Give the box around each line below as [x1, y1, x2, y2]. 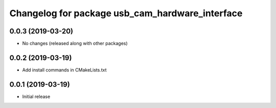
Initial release [22, 93, 51, 99]
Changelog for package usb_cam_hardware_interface [9, 8, 243, 19]
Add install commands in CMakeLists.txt [22, 66, 107, 73]
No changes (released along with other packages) [22, 41, 128, 47]
